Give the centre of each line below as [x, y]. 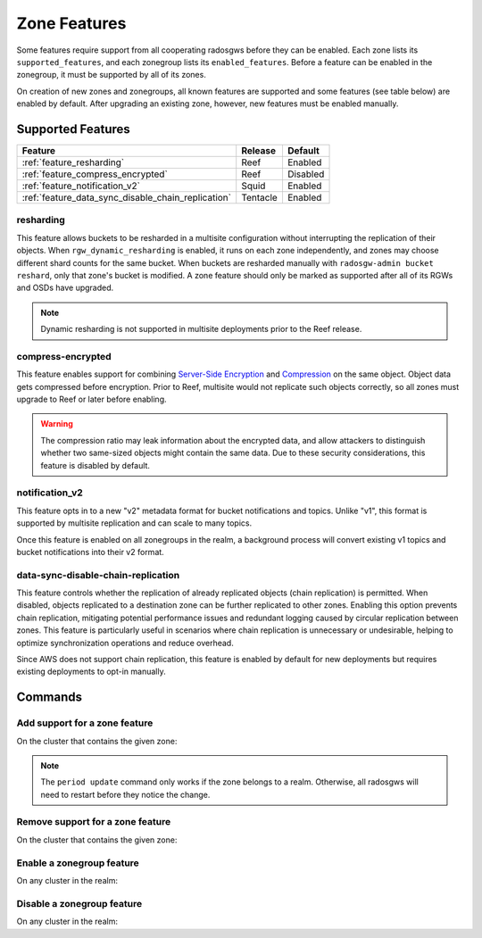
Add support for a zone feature [85, 723]
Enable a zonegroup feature [78, 863]
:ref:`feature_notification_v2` [81, 186]
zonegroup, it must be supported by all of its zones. [112, 75]
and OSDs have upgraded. [65, 288]
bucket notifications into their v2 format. [90, 552]
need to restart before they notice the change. [125, 794]
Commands [50, 697]
